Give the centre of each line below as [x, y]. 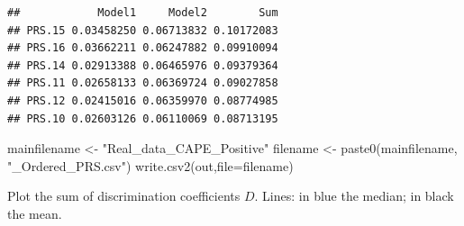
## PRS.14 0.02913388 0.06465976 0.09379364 [143, 65]
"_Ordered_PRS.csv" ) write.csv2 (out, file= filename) [150, 165]
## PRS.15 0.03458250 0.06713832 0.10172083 [143, 30]
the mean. [35, 213]
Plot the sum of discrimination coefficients [124, 196]
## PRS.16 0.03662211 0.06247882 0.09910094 [143, 48]
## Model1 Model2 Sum [143, 13]
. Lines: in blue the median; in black [354, 196]
